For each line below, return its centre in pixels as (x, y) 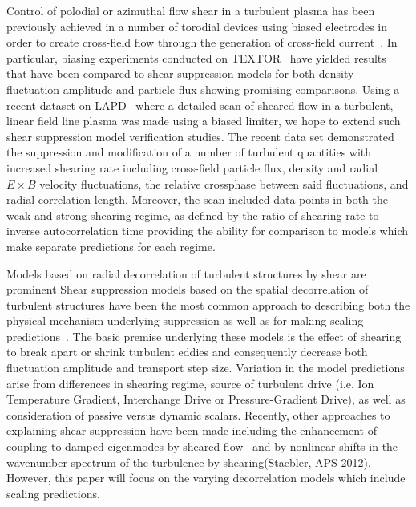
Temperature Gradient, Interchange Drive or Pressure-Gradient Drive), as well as (206, 399)
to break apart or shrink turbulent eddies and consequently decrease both (187, 352)
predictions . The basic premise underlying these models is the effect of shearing (204, 336)
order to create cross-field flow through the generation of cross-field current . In (202, 42)
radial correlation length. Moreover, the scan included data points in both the (198, 199)
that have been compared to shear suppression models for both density (180, 73)
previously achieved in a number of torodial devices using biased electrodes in (197, 26)
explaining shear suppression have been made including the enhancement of (192, 430)
